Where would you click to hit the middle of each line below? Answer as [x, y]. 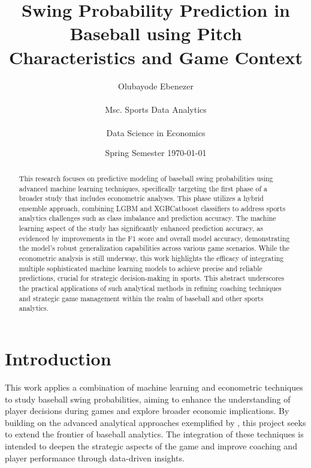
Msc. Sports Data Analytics [156, 109]
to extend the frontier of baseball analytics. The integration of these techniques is [154, 434]
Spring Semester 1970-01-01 [156, 153]
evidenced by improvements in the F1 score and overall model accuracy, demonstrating [154, 238]
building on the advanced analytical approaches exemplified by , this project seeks [155, 422]
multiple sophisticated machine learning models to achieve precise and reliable [141, 268]
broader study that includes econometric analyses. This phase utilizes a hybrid [141, 198]
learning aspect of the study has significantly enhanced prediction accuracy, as [141, 228]
